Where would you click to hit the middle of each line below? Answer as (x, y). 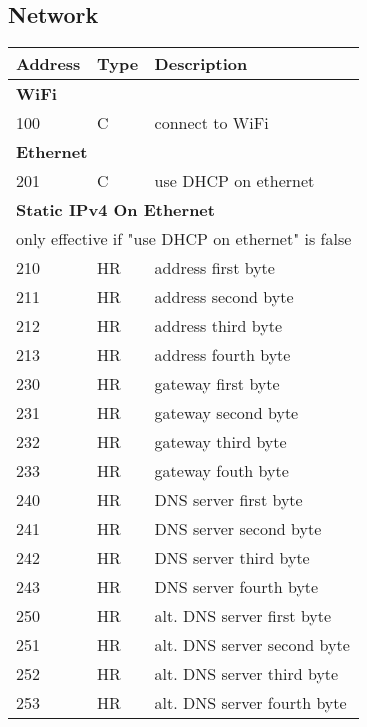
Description (201, 64)
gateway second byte (226, 413)
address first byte (214, 268)
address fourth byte (222, 355)
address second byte (224, 297)
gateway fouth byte (221, 471)
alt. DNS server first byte (243, 616)
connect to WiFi (211, 123)
